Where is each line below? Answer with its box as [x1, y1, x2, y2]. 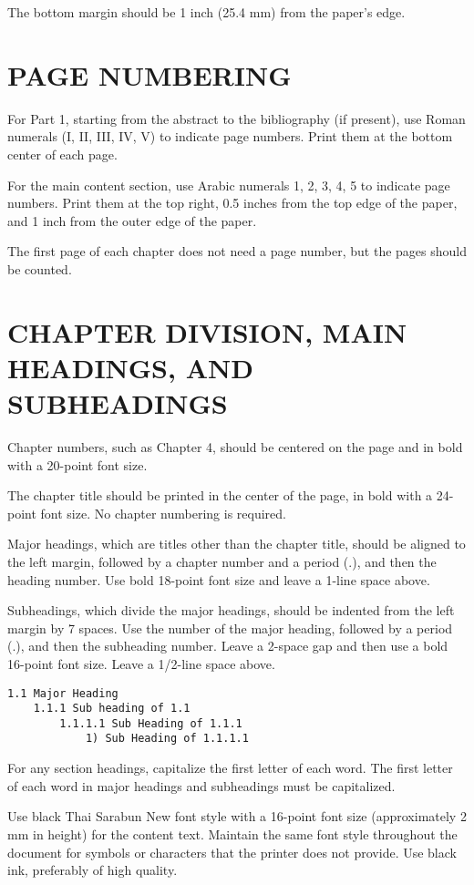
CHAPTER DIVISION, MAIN [7, 313, 407, 350]
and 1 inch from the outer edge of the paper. [7, 211, 257, 230]
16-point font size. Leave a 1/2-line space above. [7, 653, 275, 673]
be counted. [7, 259, 72, 278]
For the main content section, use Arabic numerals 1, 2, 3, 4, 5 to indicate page [7, 175, 450, 194]
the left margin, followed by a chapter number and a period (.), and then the [7, 551, 437, 571]
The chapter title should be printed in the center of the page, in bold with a [7, 486, 433, 505]
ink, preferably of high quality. [7, 860, 178, 880]
